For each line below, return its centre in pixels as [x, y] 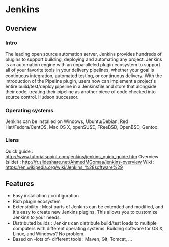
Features [20, 183]
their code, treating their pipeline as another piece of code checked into [81, 92]
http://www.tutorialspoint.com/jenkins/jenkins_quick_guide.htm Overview [82, 157]
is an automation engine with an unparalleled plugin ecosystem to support [83, 64]
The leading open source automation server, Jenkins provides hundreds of [83, 54]
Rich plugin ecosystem [36, 201]
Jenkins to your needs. [37, 217]
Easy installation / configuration [46, 196]
